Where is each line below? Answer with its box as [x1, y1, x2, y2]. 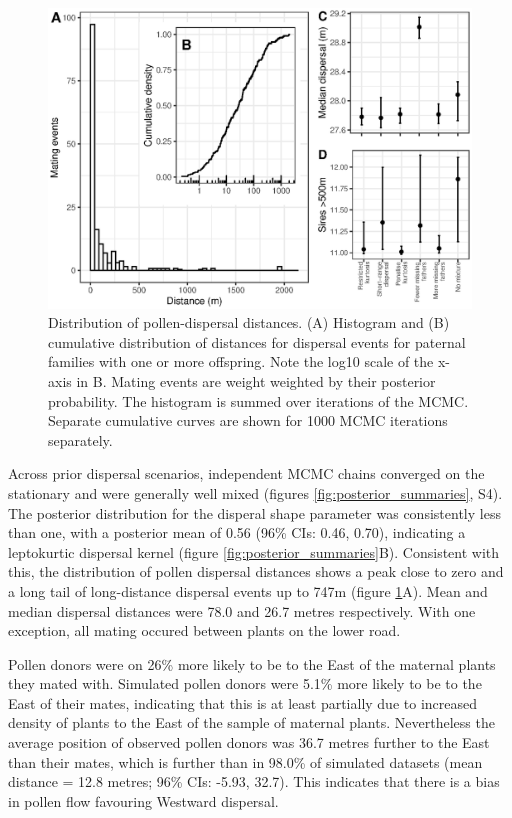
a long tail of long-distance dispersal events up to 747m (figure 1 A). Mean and [8, 580, 488, 601]
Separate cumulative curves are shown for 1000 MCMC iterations [48, 410, 448, 431]
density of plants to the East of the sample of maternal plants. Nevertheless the [8, 712, 495, 733]
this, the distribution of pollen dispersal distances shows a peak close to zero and [8, 561, 504, 582]
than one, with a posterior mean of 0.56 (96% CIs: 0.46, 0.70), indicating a [8, 522, 466, 543]
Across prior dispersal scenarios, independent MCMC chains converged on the [8, 463, 485, 484]
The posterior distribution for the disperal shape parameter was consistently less [8, 502, 501, 523]
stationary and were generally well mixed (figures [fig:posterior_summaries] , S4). [8, 482, 503, 503]
